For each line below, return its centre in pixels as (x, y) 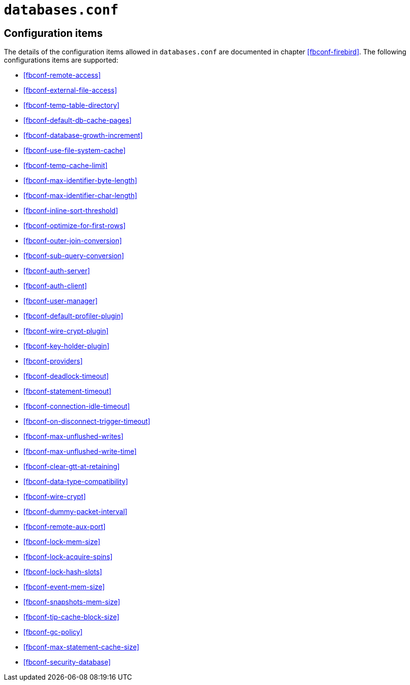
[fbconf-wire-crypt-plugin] (66, 331)
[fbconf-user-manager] (61, 301)
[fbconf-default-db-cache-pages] (78, 120)
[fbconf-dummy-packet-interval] (75, 512)
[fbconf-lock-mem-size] (62, 542)
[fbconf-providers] (53, 361)
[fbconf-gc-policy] (53, 632)
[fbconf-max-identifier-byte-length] (80, 181)
